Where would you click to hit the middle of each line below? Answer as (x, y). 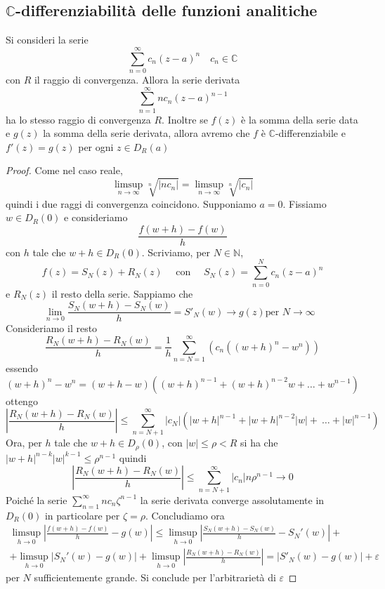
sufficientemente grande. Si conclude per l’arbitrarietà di (155, 577)
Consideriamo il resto (52, 328)
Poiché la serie (37, 499)
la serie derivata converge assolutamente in (232, 499)
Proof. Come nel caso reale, (64, 170)
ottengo (22, 401)
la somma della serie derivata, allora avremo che (146, 133)
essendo (22, 368)
